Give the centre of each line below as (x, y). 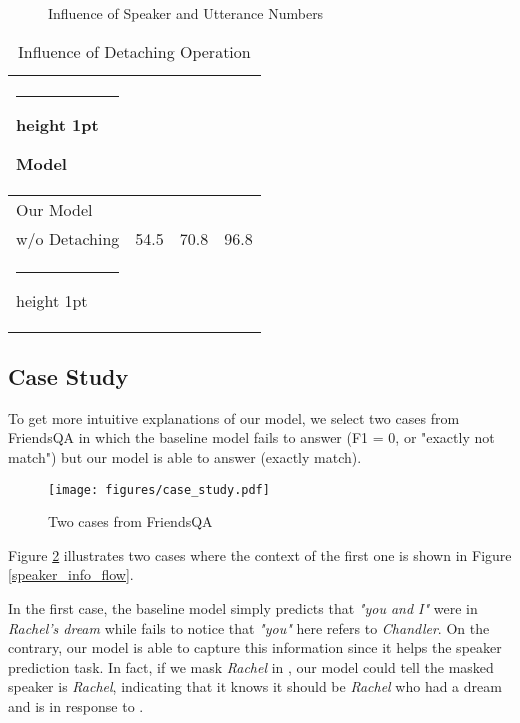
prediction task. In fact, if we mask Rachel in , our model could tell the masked (251, 666)
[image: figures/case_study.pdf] (159, 489)
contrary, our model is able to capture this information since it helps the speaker (255, 647)
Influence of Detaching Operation (134, 51)
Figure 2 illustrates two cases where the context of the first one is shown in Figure (260, 554)
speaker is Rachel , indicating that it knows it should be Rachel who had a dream (255, 686)
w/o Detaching (68, 238)
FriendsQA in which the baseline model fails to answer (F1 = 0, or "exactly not (251, 437)
